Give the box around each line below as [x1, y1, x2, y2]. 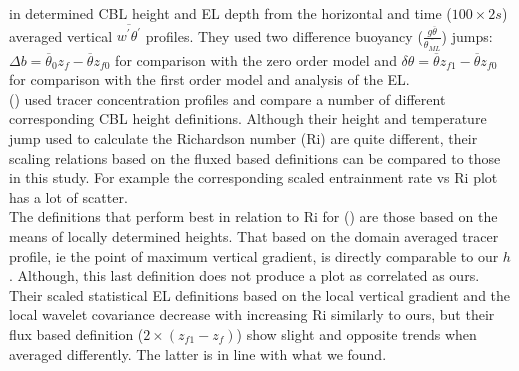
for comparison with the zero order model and [115, 49, 397, 70]
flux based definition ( [9, 323, 144, 344]
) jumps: [441, 25, 493, 46]
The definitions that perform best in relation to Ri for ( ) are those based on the [9, 206, 498, 227]
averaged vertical [9, 25, 113, 46]
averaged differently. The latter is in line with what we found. [9, 343, 387, 364]
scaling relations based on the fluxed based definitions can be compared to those [9, 147, 501, 168]
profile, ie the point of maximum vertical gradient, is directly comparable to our [9, 245, 499, 266]
